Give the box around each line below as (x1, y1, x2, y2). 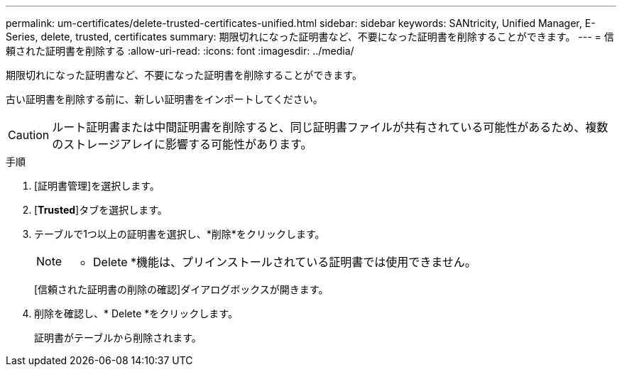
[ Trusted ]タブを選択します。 (34, 204, 168, 216)
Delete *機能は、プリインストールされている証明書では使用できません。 (93, 255, 476, 269)
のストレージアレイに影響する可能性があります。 (52, 137, 312, 151)
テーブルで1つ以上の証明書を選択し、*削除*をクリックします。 (34, 228, 325, 240)
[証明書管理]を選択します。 (34, 180, 160, 192)
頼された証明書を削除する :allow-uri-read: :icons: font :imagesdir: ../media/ (6, 45, 354, 57)
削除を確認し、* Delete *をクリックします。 (34, 307, 238, 319)
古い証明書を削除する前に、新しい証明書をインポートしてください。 (6, 93, 323, 105)
